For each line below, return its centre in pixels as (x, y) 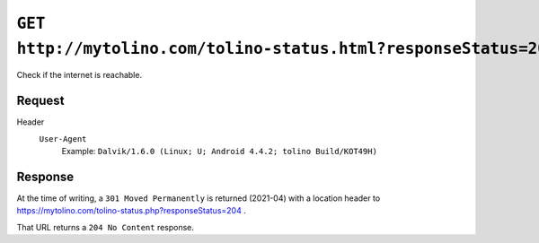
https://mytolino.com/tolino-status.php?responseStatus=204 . (131, 211)
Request (40, 101)
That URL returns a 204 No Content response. (106, 227)
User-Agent (63, 139)
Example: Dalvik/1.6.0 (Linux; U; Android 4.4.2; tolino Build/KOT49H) (219, 152)
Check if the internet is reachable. (80, 75)
